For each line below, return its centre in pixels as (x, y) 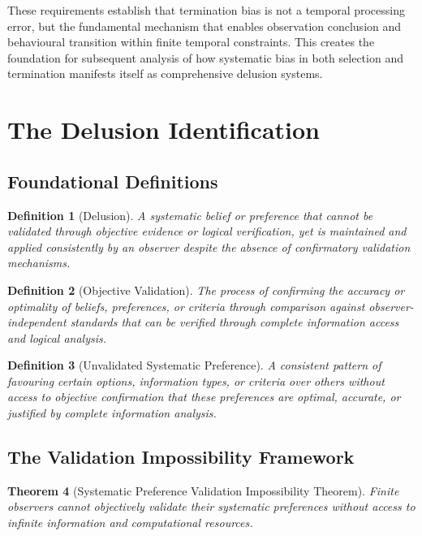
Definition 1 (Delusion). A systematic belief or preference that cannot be (190, 215)
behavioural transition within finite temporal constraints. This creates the (191, 42)
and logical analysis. (57, 337)
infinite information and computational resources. (130, 523)
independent (37, 322)
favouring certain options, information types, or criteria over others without (196, 380)
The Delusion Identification (164, 130)
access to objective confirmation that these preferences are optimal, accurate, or (204, 397)
